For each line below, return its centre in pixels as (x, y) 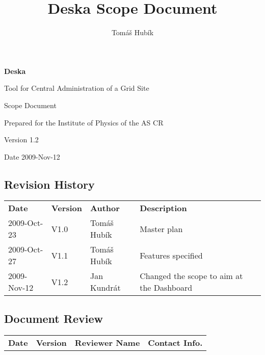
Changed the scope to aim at (191, 276)
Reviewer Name (107, 342)
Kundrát (105, 288)
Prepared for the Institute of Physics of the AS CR (84, 122)
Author (105, 208)
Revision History (49, 184)
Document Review (54, 318)
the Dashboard (166, 288)
